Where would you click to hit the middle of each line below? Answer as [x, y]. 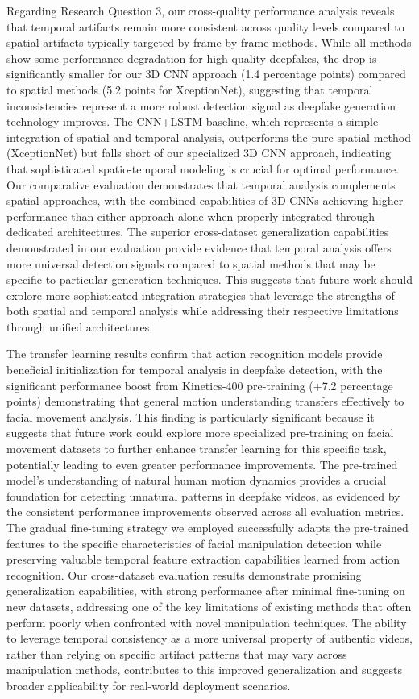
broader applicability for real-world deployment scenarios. [149, 685]
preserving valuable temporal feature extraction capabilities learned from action [203, 559]
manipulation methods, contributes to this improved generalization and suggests [204, 670]
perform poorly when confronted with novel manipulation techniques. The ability [207, 622]
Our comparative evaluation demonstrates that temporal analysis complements [201, 184]
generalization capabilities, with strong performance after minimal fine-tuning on [206, 591]
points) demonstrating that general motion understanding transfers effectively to [205, 401]
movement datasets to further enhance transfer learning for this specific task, [197, 449]
